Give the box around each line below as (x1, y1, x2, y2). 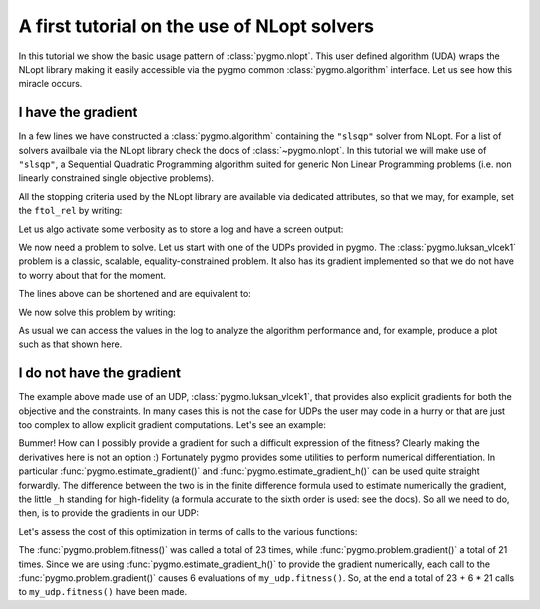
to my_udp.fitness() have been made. (18, 586, 188, 598)
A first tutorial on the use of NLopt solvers (18, 15, 375, 37)
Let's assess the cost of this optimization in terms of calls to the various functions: (18, 525, 358, 537)
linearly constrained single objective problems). (18, 172, 215, 184)
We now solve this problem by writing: (18, 306, 177, 318)
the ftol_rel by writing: (18, 205, 123, 217)
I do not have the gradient (18, 365, 182, 382)
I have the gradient (18, 104, 138, 121)
